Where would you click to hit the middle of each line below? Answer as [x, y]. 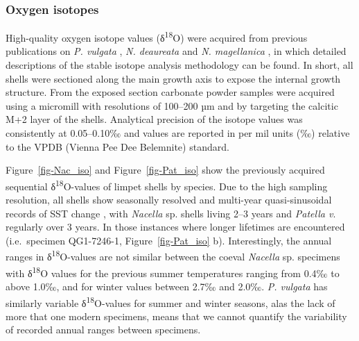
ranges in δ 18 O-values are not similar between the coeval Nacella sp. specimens [173, 256]
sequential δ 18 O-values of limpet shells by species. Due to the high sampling [167, 185]
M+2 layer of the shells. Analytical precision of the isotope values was [154, 119]
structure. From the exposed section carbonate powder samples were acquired [170, 92]
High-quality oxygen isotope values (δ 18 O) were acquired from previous [157, 36]
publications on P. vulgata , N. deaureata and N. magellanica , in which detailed [176, 51]
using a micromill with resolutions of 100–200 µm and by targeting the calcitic [172, 105]
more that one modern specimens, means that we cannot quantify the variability [176, 316]
